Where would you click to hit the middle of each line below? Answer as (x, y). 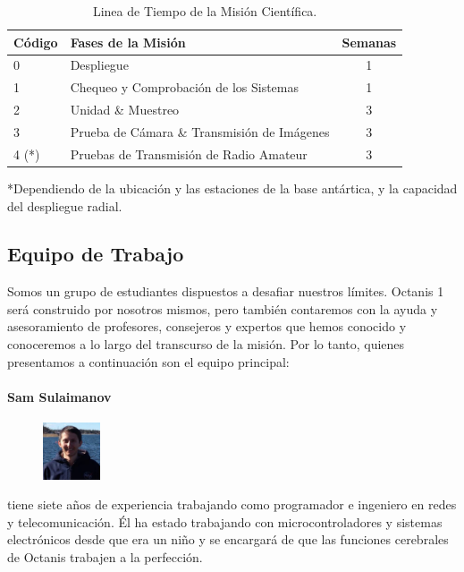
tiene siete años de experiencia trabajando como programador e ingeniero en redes (232, 504)
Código (36, 42)
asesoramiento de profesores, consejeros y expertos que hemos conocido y (207, 326)
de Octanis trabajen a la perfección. (105, 557)
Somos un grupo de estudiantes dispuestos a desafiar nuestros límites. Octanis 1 (226, 291)
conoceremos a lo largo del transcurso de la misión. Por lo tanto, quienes (206, 344)
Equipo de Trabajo (96, 254)
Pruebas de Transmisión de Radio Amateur (189, 154)
